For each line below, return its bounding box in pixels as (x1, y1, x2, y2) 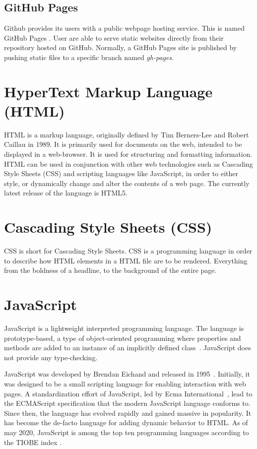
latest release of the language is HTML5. (4, 188, 128, 198)
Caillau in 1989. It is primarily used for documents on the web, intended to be (4, 139, 242, 149)
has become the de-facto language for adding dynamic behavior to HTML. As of (4, 417, 248, 428)
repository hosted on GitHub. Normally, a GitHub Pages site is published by (4, 42, 237, 53)
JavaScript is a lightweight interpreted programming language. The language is (4, 323, 244, 333)
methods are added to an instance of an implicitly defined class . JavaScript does (4, 342, 251, 353)
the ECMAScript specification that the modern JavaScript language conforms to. (4, 398, 251, 408)
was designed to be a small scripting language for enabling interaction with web (4, 379, 246, 389)
